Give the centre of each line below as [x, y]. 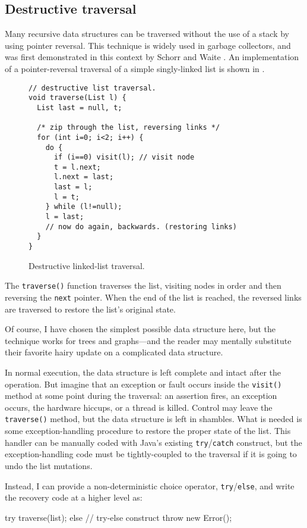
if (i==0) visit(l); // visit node [124, 157]
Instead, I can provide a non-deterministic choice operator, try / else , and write [150, 485]
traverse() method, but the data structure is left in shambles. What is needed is [153, 419]
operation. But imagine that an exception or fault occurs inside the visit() [143, 384]
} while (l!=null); [84, 207]
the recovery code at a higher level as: [74, 497]
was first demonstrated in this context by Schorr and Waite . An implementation [152, 57]
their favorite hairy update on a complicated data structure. [114, 352]
